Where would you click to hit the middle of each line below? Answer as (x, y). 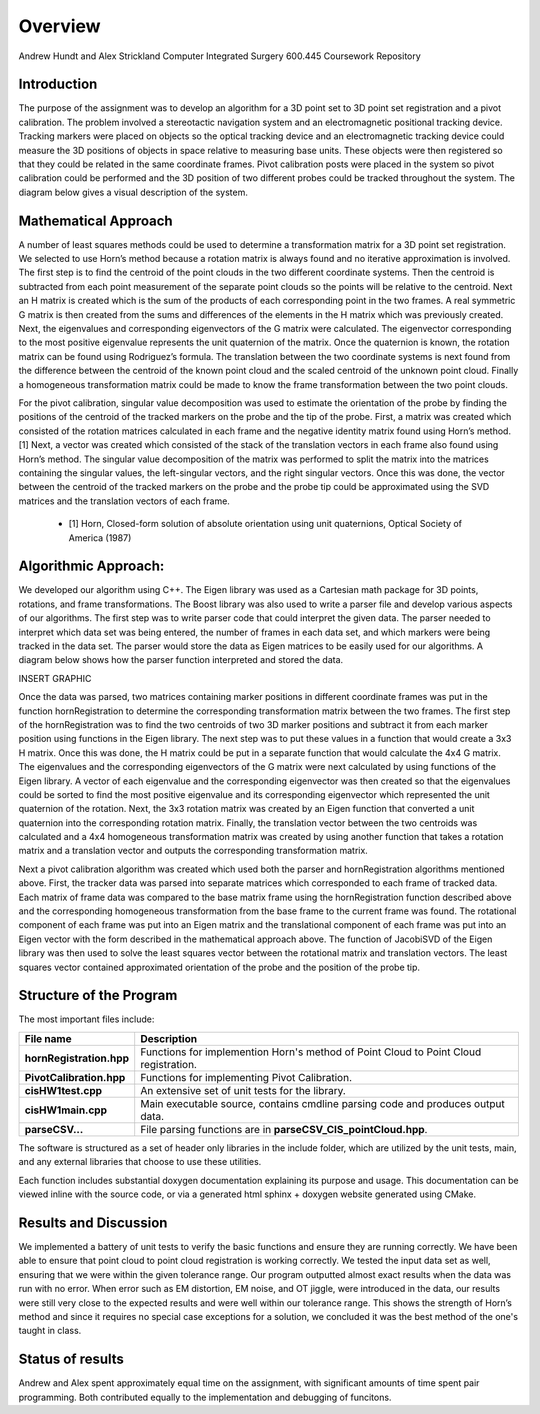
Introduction (58, 84)
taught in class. (50, 1331)
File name (48, 1038)
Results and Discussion (93, 1222)
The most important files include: (86, 1019)
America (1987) (100, 537)
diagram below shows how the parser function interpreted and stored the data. (181, 660)
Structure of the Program (98, 995)
